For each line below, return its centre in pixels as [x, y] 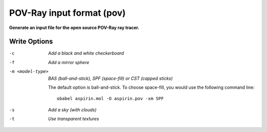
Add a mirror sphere [69, 62]
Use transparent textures [74, 119]
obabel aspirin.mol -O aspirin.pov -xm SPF [111, 99]
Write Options [31, 42]
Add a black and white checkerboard [86, 53]
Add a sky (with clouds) [72, 110]
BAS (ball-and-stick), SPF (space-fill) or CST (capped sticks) [111, 78]
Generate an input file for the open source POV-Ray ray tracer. [74, 28]
